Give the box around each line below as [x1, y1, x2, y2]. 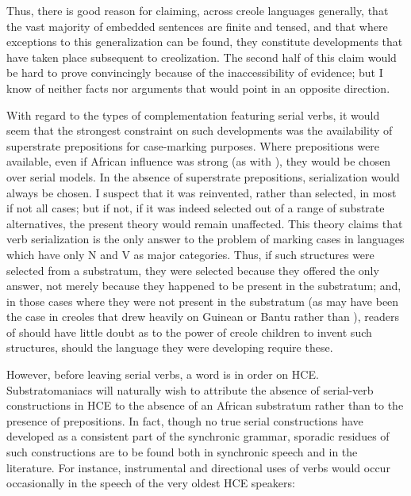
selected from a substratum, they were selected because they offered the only [6, 261, 379, 278]
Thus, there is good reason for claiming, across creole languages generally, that [6, 2, 389, 18]
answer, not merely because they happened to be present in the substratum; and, [6, 277, 401, 294]
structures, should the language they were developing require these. [6, 339, 333, 356]
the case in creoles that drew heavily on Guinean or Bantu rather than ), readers [6, 308, 400, 325]
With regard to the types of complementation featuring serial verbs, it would [6, 106, 380, 123]
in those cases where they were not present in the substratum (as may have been [6, 292, 399, 309]
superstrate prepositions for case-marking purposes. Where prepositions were [6, 137, 380, 154]
